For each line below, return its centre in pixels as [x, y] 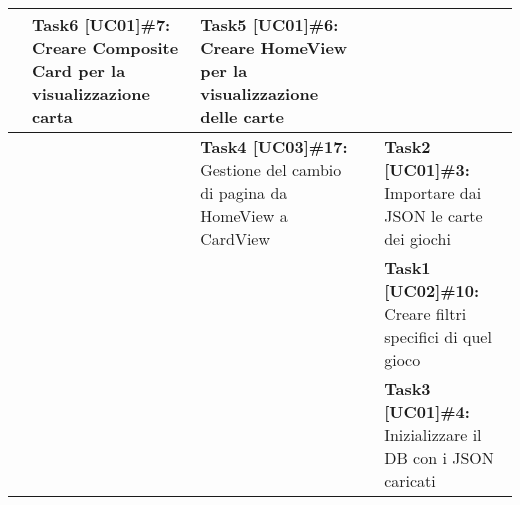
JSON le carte [433, 215]
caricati [410, 480]
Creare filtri [425, 313]
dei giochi [417, 238]
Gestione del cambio [271, 169]
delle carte [242, 116]
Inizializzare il [433, 434]
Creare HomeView [274, 47]
